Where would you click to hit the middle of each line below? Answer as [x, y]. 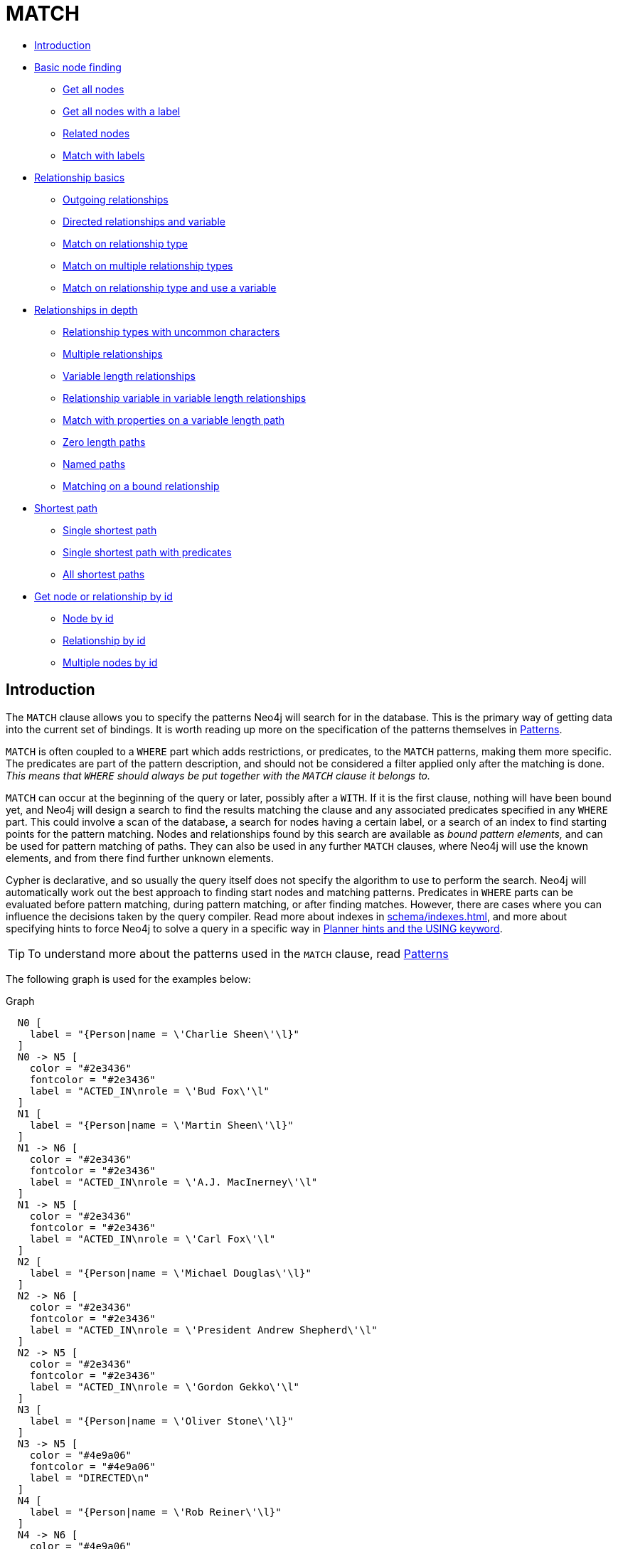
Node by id [88, 618]
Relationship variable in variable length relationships [185, 398]
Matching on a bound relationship [141, 486]
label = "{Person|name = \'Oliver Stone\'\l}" [161, 1421]
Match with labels [104, 155]
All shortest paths [104, 574]
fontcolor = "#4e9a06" [92, 1466]
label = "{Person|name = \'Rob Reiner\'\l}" [155, 1512]
